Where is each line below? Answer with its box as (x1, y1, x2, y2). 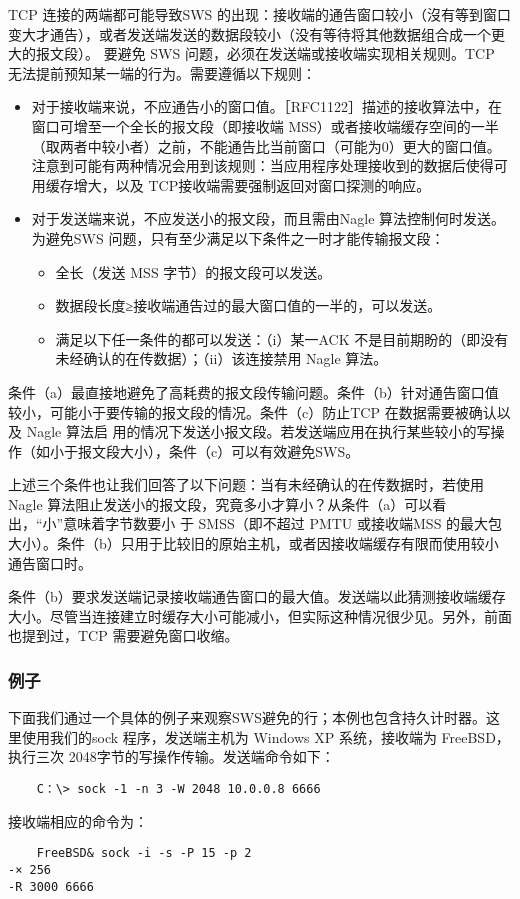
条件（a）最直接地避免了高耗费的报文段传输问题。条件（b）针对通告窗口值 (8, 381, 499, 402)
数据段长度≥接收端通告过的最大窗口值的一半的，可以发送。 (55, 295, 442, 316)
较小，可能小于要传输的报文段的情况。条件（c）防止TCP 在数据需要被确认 (8, 401, 497, 422)
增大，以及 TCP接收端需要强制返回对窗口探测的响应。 (73, 174, 431, 195)
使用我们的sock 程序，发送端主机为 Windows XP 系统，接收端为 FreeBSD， (21, 726, 510, 747)
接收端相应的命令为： (8, 810, 148, 831)
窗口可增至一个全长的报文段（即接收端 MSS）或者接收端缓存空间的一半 (31, 115, 499, 136)
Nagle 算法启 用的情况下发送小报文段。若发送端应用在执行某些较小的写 (26, 421, 491, 442)
